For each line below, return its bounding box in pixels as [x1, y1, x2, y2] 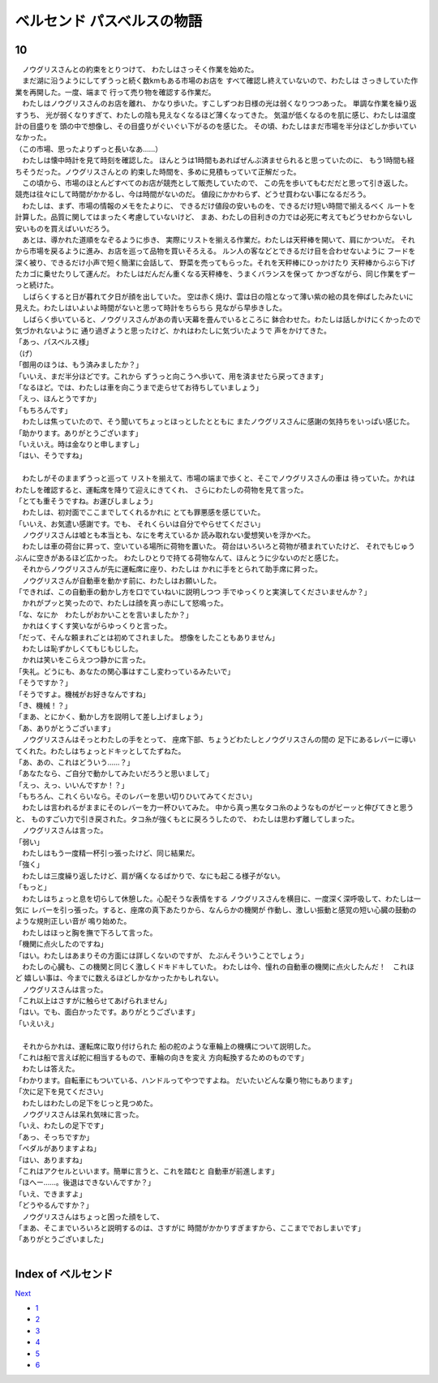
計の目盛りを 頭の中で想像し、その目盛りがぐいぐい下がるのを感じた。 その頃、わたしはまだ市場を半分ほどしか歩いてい [15, 122, 417, 131]
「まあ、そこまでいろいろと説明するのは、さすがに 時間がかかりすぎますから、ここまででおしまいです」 [15, 1222, 365, 1233]
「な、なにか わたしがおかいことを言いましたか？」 [15, 610, 193, 619]
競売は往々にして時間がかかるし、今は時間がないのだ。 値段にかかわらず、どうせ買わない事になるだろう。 [15, 189, 371, 199]
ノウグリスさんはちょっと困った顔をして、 [21, 1212, 164, 1221]
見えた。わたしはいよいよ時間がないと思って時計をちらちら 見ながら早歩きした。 [15, 303, 287, 312]
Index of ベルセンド [15, 1267, 114, 1281]
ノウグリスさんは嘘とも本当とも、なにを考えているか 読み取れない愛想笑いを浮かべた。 [21, 530, 316, 540]
